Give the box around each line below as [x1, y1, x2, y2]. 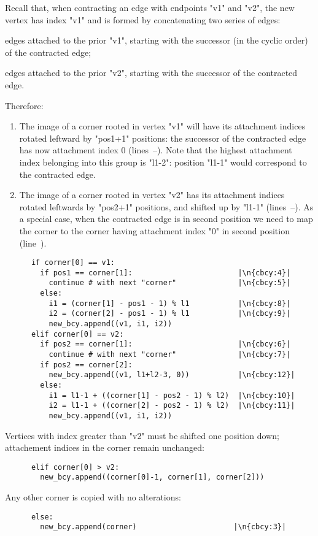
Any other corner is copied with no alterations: [5, 491, 181, 503]
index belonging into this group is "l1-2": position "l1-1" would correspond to [19, 155, 307, 168]
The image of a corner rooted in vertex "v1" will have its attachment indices [19, 120, 306, 132]
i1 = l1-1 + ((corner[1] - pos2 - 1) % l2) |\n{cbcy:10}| [48, 391, 295, 400]
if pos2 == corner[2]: [40, 360, 133, 369]
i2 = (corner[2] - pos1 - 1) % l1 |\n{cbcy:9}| [48, 309, 291, 318]
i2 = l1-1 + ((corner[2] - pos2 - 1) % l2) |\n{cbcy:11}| [48, 401, 295, 410]
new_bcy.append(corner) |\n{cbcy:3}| [40, 523, 287, 532]
